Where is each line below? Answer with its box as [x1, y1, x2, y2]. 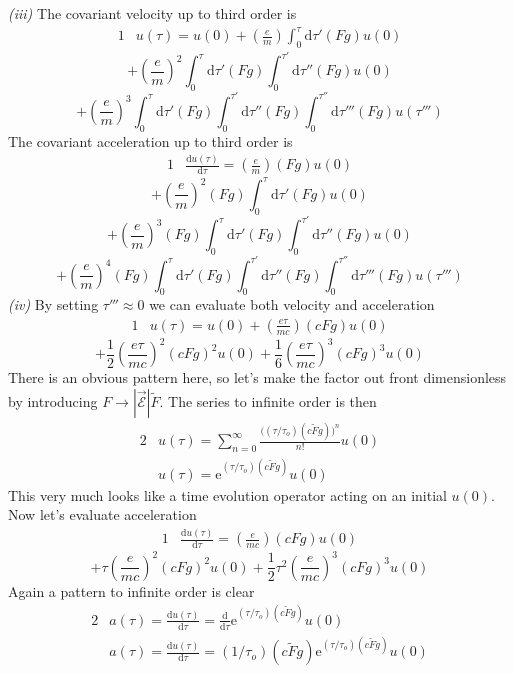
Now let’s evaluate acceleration [8, 504, 197, 525]
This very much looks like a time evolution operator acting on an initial [8, 484, 447, 505]
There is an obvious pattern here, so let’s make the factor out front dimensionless [8, 367, 507, 388]
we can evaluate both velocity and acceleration [149, 294, 435, 315]
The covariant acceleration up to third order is [8, 130, 293, 151]
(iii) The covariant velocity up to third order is [8, 3, 297, 23]
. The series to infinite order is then [159, 391, 377, 412]
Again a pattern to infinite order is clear [8, 580, 255, 601]
